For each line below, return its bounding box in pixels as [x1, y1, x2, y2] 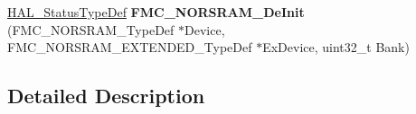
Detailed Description [7, 82, 205, 110]
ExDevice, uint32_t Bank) [262, 38, 410, 57]
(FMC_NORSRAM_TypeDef [7, 20, 175, 39]
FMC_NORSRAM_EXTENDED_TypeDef [7, 38, 252, 57]
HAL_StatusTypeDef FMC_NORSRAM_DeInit [7, 3, 305, 21]
